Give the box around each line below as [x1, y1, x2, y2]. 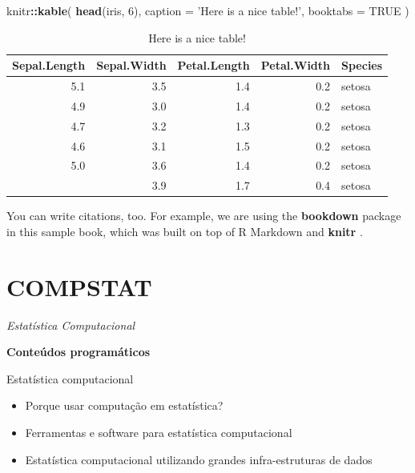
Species [341, 57, 383, 74]
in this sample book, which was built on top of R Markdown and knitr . [6, 222, 363, 239]
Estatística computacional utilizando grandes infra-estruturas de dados [25, 451, 373, 467]
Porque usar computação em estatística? [25, 397, 224, 414]
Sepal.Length [12, 57, 86, 74]
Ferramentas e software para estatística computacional [25, 424, 292, 441]
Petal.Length [177, 57, 250, 74]
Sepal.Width [96, 57, 167, 74]
